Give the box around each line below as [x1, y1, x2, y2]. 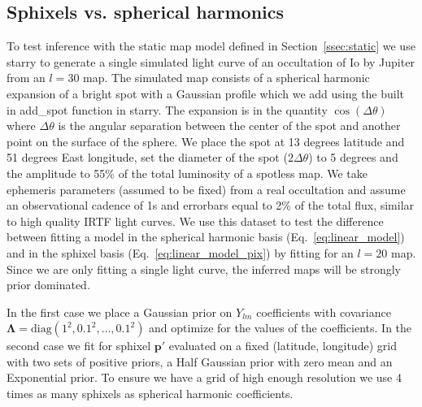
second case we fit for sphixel [7, 337, 151, 354]
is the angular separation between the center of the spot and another [58, 117, 401, 134]
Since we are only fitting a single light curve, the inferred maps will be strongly [7, 260, 401, 277]
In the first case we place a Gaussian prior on [7, 303, 233, 320]
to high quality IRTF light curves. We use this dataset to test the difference [7, 212, 384, 229]
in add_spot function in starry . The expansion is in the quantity [7, 101, 328, 118]
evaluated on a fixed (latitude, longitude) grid [168, 337, 397, 354]
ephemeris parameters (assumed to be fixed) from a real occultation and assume [7, 180, 406, 197]
